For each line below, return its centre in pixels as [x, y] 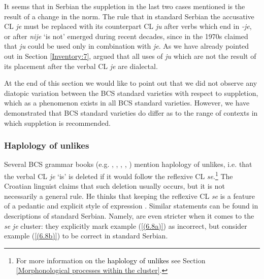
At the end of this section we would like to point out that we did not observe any [131, 83]
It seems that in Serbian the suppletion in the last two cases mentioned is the [125, 6]
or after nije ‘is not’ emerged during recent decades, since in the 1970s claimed [126, 36]
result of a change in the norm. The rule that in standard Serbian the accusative [129, 16]
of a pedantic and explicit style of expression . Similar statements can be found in [131, 206]
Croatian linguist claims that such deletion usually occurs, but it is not [114, 186]
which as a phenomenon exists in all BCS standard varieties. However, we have [127, 103]
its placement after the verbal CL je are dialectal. [81, 66]
